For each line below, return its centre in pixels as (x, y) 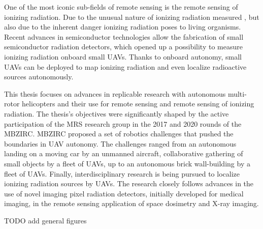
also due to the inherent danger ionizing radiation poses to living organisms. (123, 27)
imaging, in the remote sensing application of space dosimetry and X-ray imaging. (131, 203)
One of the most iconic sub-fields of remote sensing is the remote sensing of (121, 7)
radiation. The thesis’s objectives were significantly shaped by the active (117, 113)
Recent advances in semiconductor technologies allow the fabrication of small (124, 36)
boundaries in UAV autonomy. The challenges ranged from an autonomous (120, 143)
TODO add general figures (45, 220)
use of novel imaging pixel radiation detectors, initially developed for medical (124, 193)
